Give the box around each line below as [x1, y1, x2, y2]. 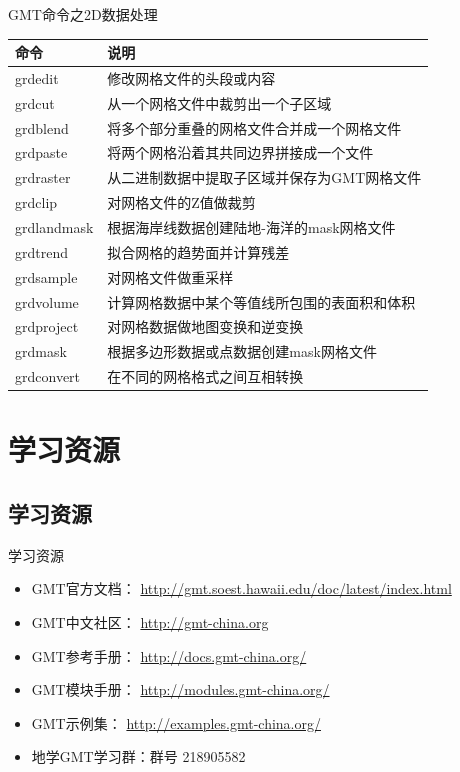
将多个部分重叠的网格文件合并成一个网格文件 [107, 117, 402, 138]
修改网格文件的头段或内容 [107, 67, 276, 88]
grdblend [15, 117, 69, 138]
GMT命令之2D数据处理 [8, 4, 158, 24]
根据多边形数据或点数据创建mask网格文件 [107, 341, 377, 362]
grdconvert [15, 366, 81, 387]
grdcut [15, 92, 55, 113]
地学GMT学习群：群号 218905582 [31, 746, 246, 767]
